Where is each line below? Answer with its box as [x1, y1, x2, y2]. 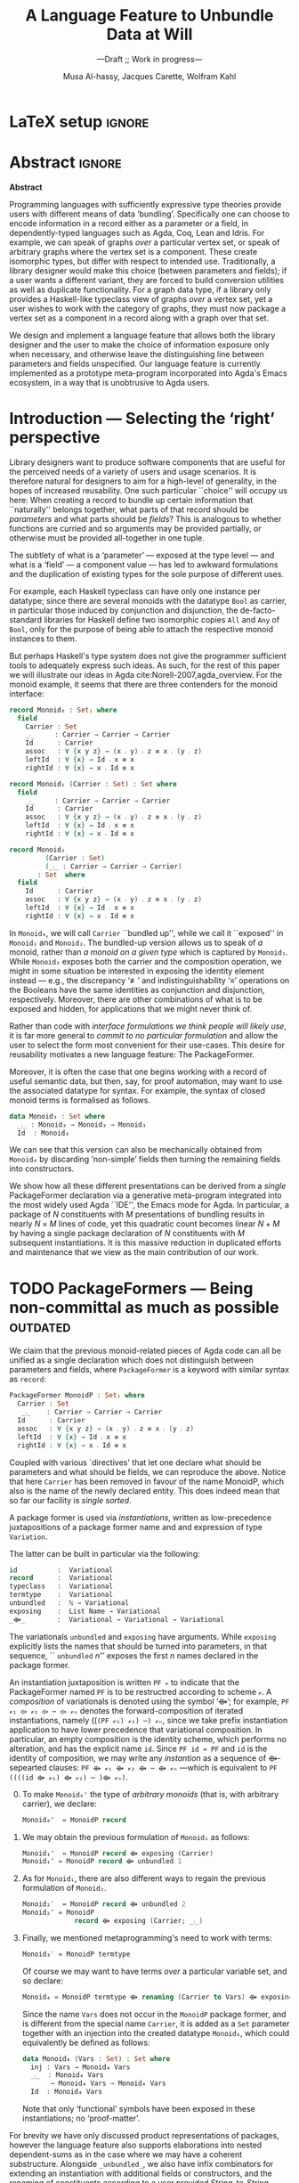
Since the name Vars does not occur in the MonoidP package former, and [21, 2008, 287, 2019]
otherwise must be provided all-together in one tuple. [9, 532, 205, 543]
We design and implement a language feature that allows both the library [9, 330, 276, 340]
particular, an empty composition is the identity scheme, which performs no [9, 1733, 287, 1744]
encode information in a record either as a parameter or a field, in [9, 217, 249, 228]
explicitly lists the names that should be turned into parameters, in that [9, 1641, 268, 1651]
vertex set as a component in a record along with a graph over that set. [9, 313, 270, 323]
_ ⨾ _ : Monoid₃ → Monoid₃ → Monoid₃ [17, 1120, 147, 1129]
